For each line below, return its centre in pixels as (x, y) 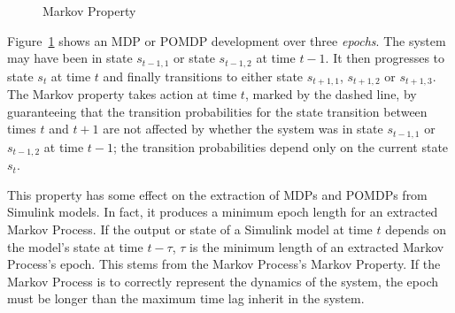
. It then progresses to (385, 58)
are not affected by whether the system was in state (243, 129)
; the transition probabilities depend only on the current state (281, 146)
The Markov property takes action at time (122, 94)
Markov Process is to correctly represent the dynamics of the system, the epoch (223, 281)
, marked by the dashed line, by (331, 94)
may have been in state (70, 58)
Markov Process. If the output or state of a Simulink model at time (190, 229)
